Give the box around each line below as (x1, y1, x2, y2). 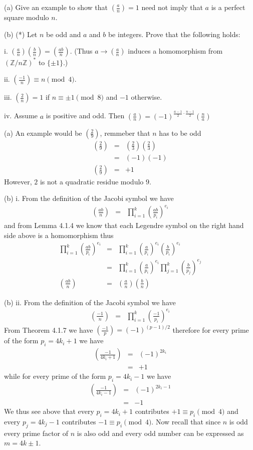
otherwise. (131, 92, 162, 102)
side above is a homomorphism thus (4, 230, 114, 241)
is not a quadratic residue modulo (40, 176, 144, 186)
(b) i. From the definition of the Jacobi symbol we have (4, 193, 174, 203)
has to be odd (159, 127, 201, 138)
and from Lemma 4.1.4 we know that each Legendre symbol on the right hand (4, 220, 244, 231)
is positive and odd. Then (46, 110, 125, 121)
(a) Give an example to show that (4, 2, 108, 12)
